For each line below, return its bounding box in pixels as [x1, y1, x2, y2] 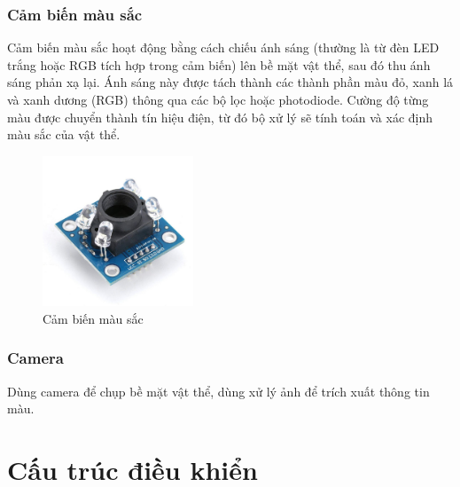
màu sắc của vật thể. [7, 125, 121, 144]
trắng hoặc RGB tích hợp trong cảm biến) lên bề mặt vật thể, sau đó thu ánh [7, 55, 431, 74]
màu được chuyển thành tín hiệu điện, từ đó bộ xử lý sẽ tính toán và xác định [7, 107, 433, 126]
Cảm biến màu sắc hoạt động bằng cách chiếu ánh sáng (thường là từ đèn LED [7, 38, 440, 57]
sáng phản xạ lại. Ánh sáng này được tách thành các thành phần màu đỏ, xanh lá [7, 73, 454, 91]
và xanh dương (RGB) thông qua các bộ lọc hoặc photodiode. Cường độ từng [7, 90, 429, 108]
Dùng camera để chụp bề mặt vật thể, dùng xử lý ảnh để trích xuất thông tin [7, 381, 430, 400]
